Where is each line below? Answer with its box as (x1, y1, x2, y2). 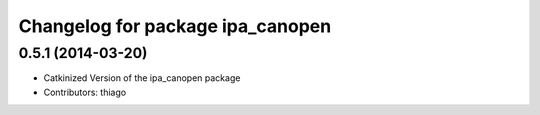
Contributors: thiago (43, 86, 127, 98)
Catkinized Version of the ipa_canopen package (43, 72, 241, 84)
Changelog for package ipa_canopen (18, 15, 332, 37)
